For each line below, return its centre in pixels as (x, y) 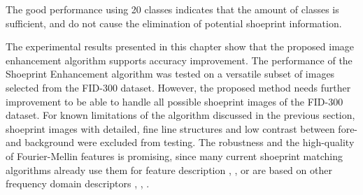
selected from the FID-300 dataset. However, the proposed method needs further (178, 87)
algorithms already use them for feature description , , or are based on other (169, 169)
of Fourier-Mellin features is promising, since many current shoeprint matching (174, 156)
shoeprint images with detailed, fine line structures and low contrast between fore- (182, 128)
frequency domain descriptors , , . (78, 183)
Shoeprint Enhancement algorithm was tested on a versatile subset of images (170, 74)
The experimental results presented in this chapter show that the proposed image (180, 46)
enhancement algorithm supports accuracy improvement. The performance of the (179, 60)
